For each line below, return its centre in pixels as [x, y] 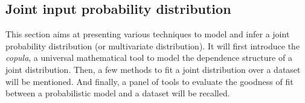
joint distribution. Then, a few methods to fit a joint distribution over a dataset [153, 69]
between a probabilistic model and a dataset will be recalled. [118, 93]
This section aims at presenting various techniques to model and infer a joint [148, 34]
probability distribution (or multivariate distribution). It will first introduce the [153, 45]
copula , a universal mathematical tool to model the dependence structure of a [149, 58]
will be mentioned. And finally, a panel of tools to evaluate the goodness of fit [149, 81]
